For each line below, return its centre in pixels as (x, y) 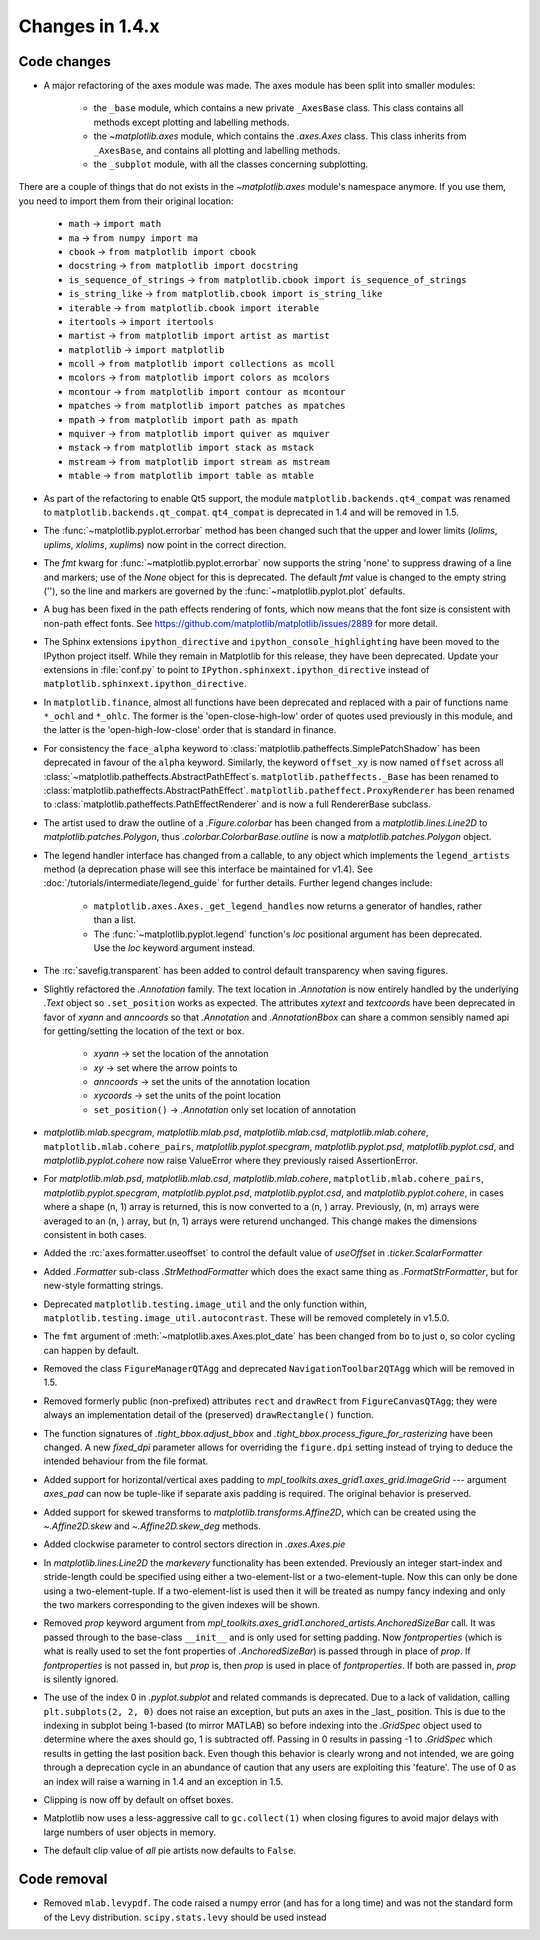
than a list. (115, 920)
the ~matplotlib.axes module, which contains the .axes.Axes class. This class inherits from (280, 136)
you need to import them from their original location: (126, 201)
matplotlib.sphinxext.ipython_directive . (145, 684)
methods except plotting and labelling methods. (191, 122)
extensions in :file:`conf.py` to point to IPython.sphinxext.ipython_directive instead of (236, 669)
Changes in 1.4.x (89, 26)
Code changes (65, 61)
